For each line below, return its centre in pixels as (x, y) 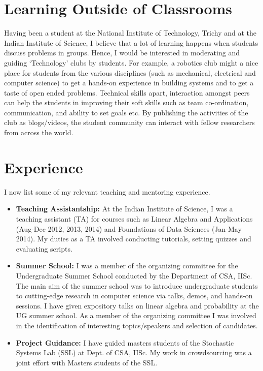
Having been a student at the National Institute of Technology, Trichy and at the (130, 33)
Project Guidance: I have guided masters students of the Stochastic (125, 342)
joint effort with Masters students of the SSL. (87, 362)
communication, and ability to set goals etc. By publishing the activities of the (126, 112)
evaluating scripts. (44, 248)
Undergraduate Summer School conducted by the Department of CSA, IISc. (134, 275)
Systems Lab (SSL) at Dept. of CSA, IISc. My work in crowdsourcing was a (134, 352)
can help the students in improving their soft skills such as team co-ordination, (126, 102)
